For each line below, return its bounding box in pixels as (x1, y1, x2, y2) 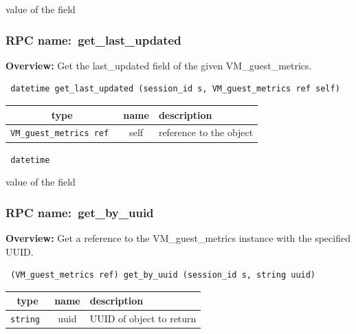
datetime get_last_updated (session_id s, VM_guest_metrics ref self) (10, 84, 340, 94)
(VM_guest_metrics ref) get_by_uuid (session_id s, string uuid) (10, 270, 316, 280)
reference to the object (158, 125, 254, 140)
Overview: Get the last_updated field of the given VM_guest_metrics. (5, 58, 312, 72)
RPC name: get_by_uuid (5, 203, 154, 221)
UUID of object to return (89, 311, 197, 326)
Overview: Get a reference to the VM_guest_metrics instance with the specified (5, 230, 351, 245)
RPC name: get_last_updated (5, 31, 181, 48)
